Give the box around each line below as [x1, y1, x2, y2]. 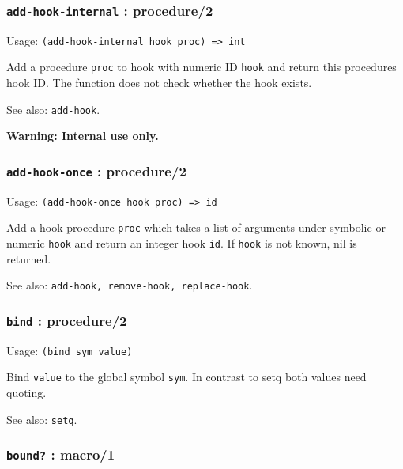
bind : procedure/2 [6, 310, 127, 330]
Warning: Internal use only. [6, 127, 159, 144]
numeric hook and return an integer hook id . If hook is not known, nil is [6, 235, 357, 252]
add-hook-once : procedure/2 [6, 161, 186, 180]
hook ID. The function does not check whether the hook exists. [6, 74, 312, 91]
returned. [6, 250, 51, 267]
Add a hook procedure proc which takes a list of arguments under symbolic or [6, 219, 386, 236]
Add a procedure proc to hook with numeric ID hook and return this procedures [6, 59, 397, 75]
